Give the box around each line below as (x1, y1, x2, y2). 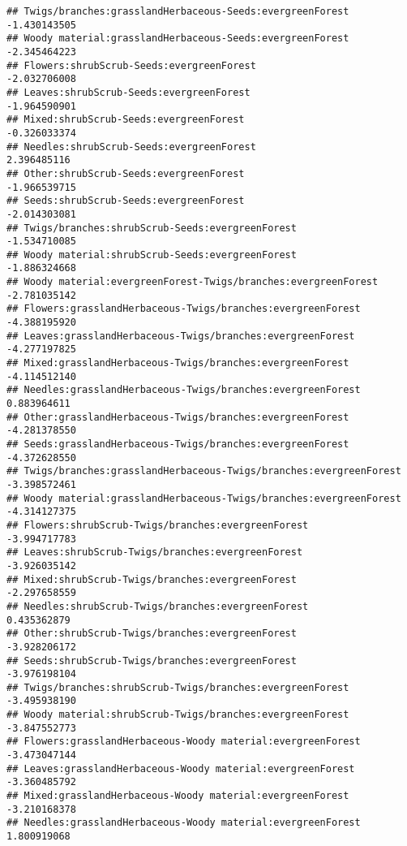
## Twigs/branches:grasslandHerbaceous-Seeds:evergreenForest (6, 6, 349, 17)
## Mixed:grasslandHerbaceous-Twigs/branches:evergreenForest (6, 357, 349, 369)
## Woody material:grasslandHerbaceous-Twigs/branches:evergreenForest (6, 492, 401, 504)
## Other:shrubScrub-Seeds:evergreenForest (6, 167, 245, 179)
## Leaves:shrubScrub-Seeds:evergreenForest (6, 86, 251, 98)
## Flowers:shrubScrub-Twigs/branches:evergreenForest (6, 519, 309, 531)
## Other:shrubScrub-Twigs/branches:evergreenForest (6, 628, 297, 640)
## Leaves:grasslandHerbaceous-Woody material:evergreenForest (6, 762, 355, 775)
